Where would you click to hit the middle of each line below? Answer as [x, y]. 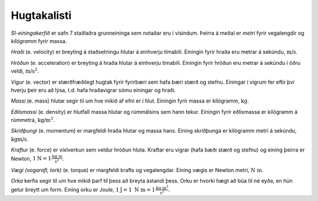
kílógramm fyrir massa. [39, 41]
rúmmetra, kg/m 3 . [33, 120]
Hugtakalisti [41, 15]
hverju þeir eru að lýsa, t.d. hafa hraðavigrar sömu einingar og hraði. [93, 90]
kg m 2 [162, 187]
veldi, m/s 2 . [25, 71]
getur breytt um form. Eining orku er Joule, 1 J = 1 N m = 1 [83, 189]
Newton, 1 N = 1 [31, 159]
